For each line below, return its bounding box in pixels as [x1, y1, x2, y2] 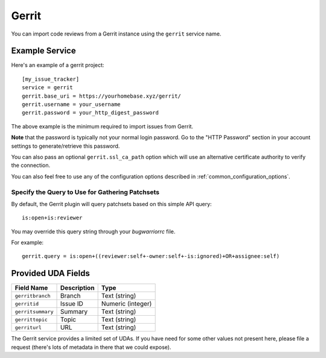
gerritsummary [14, 308, 54, 315]
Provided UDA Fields [11, 268, 90, 278]
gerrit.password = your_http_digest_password [22, 109, 159, 116]
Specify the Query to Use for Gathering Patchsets [11, 187, 160, 196]
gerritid [14, 300, 39, 307]
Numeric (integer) [101, 300, 152, 308]
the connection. [11, 162, 51, 169]
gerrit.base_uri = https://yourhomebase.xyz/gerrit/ [22, 92, 181, 99]
